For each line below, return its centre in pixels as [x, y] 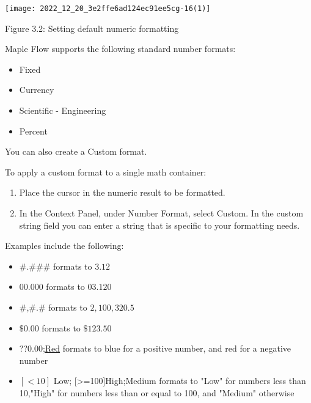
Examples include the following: [64, 246]
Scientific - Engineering [63, 110]
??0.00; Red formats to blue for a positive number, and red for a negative [155, 348]
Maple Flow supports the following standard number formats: [120, 49]
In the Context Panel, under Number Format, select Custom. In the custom [161, 213]
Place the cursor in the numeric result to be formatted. [122, 192]
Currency [37, 90]
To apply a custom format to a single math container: [106, 172]
